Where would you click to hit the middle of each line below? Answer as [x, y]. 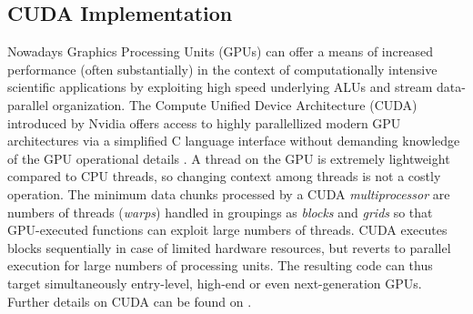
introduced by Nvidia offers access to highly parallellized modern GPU [204, 122]
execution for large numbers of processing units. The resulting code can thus [220, 265]
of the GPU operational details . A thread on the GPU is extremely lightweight [229, 158]
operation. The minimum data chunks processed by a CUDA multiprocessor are [229, 193]
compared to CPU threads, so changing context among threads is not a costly [224, 176]
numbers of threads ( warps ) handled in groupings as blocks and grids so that [220, 212]
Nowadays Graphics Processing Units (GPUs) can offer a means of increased [220, 51]
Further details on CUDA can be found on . [130, 301]
